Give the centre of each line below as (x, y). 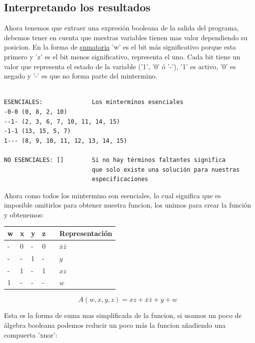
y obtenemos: (24, 214)
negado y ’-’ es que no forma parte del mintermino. (81, 76)
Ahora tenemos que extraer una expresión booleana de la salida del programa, (122, 28)
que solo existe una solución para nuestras (166, 170)
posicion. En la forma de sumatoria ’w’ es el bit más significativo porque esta (120, 47)
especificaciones (120, 179)
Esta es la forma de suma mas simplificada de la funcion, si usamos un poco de (123, 315)
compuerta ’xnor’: (31, 334)
